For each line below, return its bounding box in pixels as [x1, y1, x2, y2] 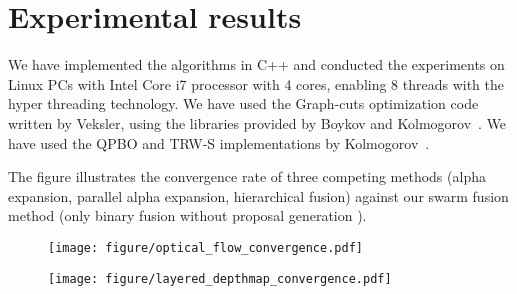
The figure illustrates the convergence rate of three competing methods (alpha [8, 166, 486, 187]
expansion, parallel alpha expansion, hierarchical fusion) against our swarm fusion [8, 185, 509, 206]
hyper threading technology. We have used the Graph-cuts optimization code [8, 93, 479, 114]
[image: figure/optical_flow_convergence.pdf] [48, 240, 363, 255]
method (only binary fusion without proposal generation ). [8, 205, 367, 226]
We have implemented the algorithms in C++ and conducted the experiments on [8, 54, 505, 75]
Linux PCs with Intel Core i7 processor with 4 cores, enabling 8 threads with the [8, 73, 505, 94]
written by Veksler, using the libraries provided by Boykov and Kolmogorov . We [8, 112, 507, 133]
